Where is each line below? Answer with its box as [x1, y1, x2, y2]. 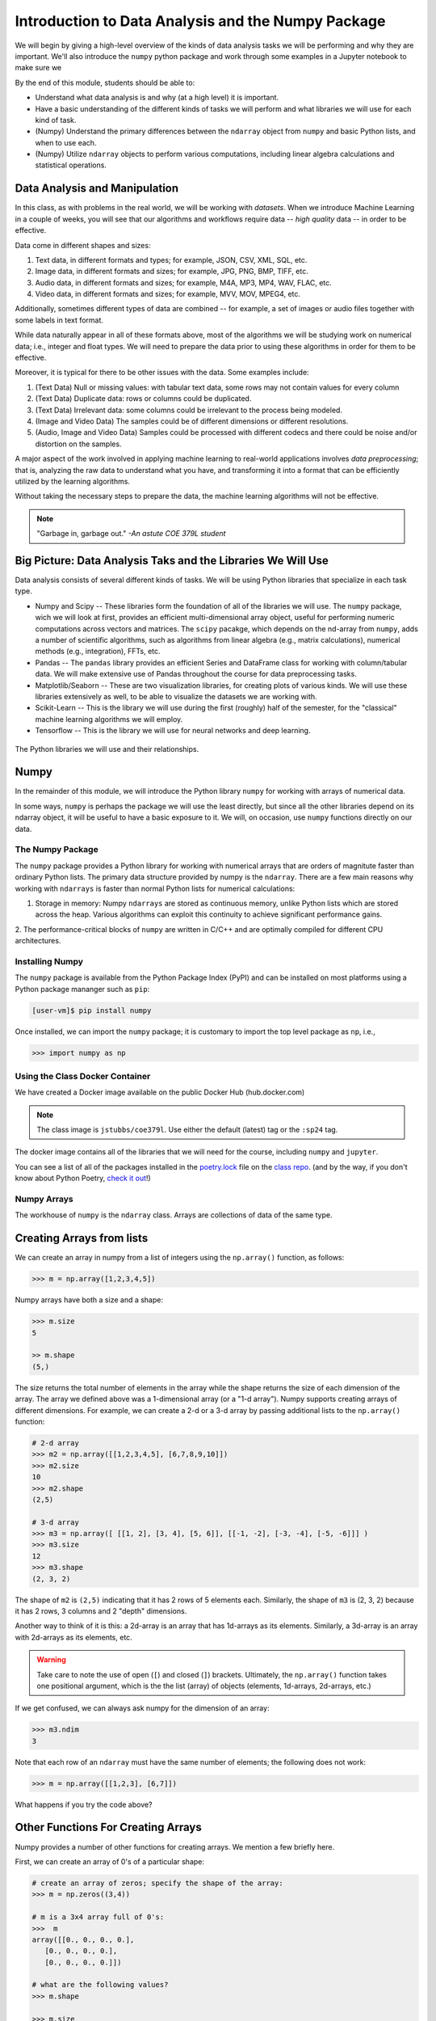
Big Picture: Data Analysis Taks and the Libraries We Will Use [15, 554, 329, 567]
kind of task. [35, 115, 77, 124]
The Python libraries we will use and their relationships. [15, 744, 199, 753]
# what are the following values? [31, 1981, 169, 1989]
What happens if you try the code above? [15, 1799, 153, 1809]
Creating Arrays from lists [15, 1231, 149, 1245]
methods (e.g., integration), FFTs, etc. [35, 647, 161, 656]
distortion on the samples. [35, 439, 122, 449]
